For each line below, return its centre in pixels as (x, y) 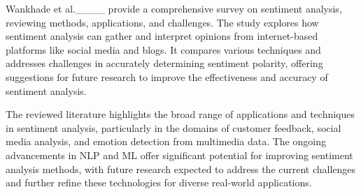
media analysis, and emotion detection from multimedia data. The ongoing (166, 141)
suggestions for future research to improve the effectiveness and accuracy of (167, 76)
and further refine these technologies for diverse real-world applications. (159, 182)
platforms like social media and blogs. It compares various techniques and (163, 49)
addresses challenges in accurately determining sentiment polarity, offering (164, 63)
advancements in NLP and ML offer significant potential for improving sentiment (179, 155)
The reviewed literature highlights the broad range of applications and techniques (180, 114)
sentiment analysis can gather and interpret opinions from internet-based (162, 36)
